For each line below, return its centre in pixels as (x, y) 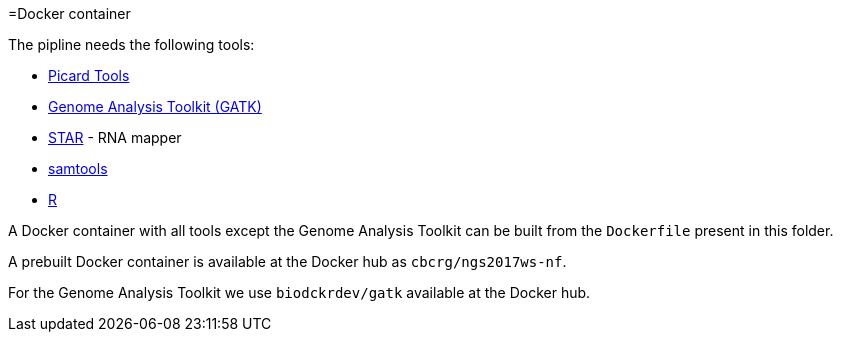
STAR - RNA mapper (115, 137)
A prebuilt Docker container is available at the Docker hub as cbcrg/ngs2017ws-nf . (287, 261)
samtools (78, 168)
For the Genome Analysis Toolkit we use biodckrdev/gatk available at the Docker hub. (299, 292)
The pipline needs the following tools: (131, 44)
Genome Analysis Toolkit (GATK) (155, 106)
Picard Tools (89, 75)
